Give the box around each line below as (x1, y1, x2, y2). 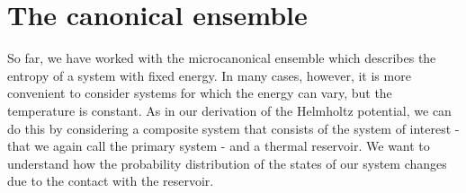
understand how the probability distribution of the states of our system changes (7, 154, 447, 172)
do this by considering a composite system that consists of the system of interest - (7, 118, 460, 137)
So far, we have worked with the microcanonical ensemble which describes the (7, 48, 436, 67)
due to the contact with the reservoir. (7, 171, 214, 190)
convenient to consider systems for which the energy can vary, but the (7, 83, 392, 102)
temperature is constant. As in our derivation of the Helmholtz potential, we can (7, 101, 452, 119)
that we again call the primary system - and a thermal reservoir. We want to (7, 136, 430, 155)
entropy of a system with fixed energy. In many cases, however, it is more (7, 66, 411, 84)
